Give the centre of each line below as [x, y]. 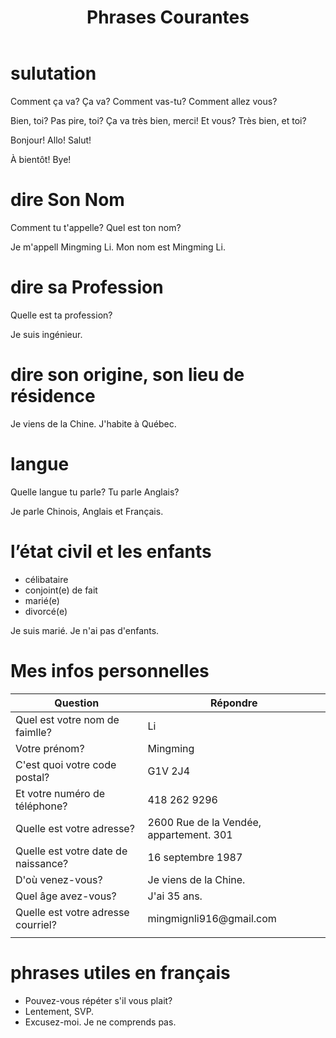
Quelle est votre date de [71, 851]
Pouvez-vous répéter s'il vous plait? [98, 1000]
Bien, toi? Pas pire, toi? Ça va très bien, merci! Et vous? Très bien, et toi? [158, 120]
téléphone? [41, 806]
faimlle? [33, 732]
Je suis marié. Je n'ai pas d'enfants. [85, 630]
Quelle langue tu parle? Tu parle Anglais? [95, 492]
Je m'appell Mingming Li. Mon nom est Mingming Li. [118, 247]
